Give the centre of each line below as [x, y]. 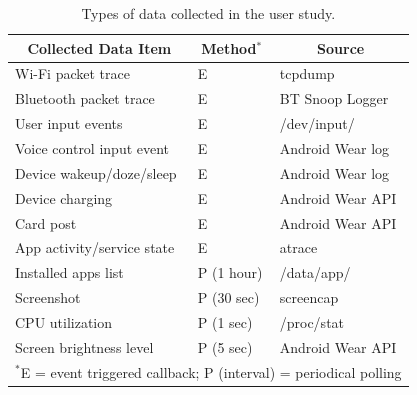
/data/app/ [315, 272]
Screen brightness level [84, 346]
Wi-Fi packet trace [72, 73]
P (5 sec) [225, 346]
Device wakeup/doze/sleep [96, 172]
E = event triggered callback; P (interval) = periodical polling [211, 371]
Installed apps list [69, 272]
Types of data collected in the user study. [208, 13]
